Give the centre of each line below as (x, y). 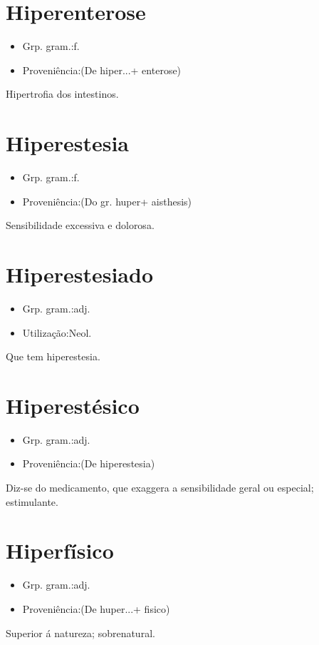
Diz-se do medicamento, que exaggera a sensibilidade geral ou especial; (160, 488)
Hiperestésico (73, 405)
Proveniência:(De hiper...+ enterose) (102, 70)
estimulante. (32, 501)
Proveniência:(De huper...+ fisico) (96, 608)
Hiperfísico (60, 550)
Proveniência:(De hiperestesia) (89, 463)
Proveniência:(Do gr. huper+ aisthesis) (107, 201)
